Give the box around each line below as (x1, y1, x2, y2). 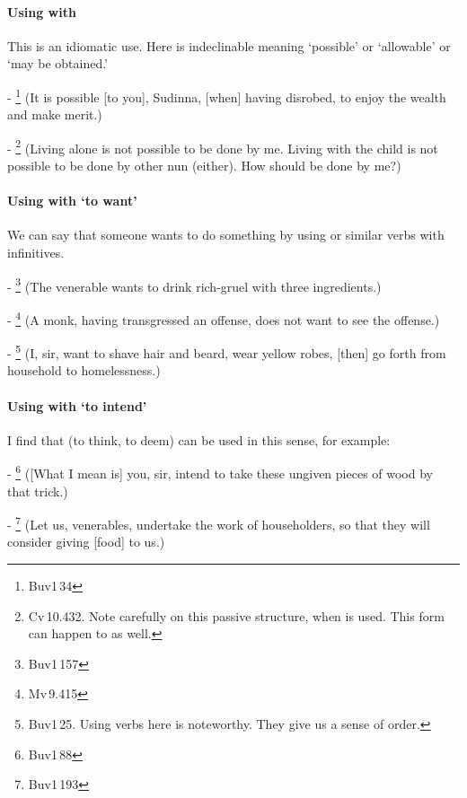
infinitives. (7, 243, 65, 262)
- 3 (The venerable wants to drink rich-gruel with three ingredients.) (7, 274, 382, 295)
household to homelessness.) (7, 361, 161, 380)
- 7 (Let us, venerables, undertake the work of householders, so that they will (7, 513, 430, 533)
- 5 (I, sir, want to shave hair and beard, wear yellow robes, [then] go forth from (7, 341, 446, 362)
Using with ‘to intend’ (7, 396, 147, 415)
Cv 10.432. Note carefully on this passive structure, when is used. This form (28, 606, 445, 625)
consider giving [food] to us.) (7, 532, 165, 551)
